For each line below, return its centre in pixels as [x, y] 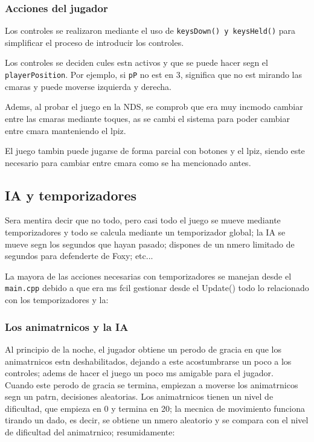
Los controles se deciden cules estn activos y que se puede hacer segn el [136, 62]
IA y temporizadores [71, 195]
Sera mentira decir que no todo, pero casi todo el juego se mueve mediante [143, 220]
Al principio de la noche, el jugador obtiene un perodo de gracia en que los [143, 349]
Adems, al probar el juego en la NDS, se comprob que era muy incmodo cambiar [154, 107]
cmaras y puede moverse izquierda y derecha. [88, 86]
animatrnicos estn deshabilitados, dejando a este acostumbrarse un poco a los [148, 361]
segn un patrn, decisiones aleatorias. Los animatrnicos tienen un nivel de [139, 396]
